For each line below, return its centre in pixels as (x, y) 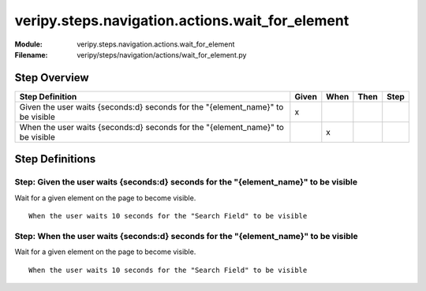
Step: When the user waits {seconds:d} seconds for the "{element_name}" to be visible (186, 236)
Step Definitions (55, 159)
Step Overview (52, 78)
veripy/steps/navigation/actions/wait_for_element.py (162, 54)
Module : (28, 44)
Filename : (31, 54)
